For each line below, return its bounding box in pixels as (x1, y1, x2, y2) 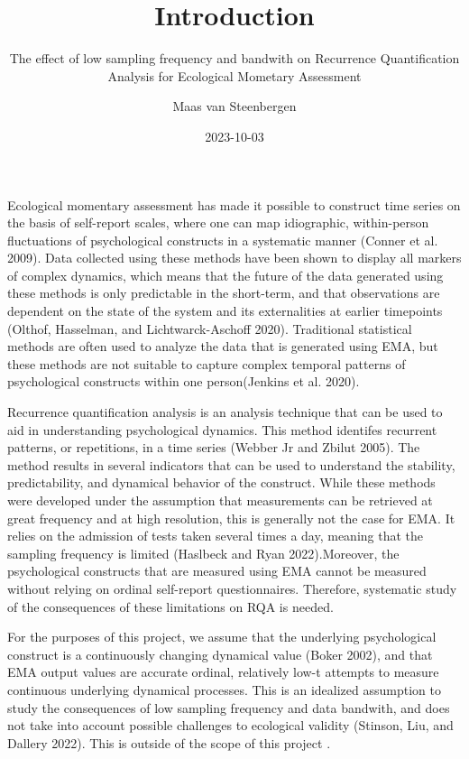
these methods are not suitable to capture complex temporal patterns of (7, 354, 406, 373)
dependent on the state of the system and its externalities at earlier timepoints (7, 301, 443, 320)
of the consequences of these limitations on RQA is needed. (7, 597, 334, 616)
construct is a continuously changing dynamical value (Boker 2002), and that (7, 644, 433, 663)
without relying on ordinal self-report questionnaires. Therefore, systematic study (7, 579, 457, 597)
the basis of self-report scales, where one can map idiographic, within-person (7, 213, 429, 232)
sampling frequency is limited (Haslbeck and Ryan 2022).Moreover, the (7, 543, 400, 562)
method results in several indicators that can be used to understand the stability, (7, 455, 455, 474)
